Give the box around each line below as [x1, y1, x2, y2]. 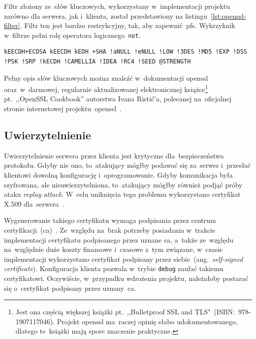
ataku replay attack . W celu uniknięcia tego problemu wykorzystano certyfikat [4, 189, 241, 199]
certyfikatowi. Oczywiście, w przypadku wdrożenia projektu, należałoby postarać [4, 273, 249, 283]
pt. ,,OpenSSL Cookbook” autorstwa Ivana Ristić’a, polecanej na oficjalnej [4, 93, 232, 104]
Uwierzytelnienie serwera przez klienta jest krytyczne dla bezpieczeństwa [4, 150, 224, 160]
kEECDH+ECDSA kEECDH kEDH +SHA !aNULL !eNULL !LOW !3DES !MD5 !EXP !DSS [4, 48, 247, 56]
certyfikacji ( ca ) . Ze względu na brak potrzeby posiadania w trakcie [4, 225, 216, 235]
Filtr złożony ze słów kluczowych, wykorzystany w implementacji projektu [4, 1, 230, 11]
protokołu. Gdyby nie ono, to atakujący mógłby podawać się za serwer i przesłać [4, 160, 251, 170]
